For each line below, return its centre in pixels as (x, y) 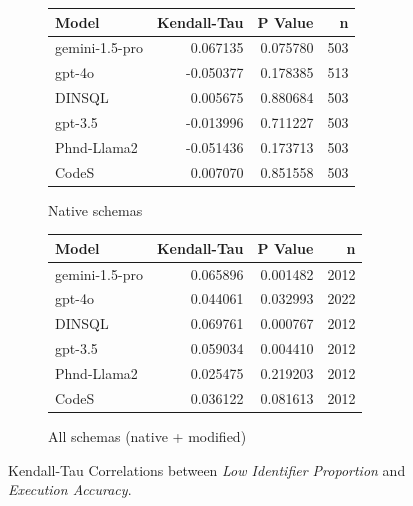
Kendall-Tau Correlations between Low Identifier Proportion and (207, 469)
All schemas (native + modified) (147, 435)
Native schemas (95, 209)
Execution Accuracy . (70, 489)
